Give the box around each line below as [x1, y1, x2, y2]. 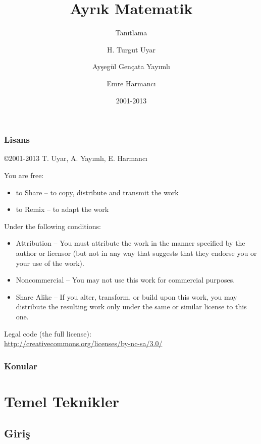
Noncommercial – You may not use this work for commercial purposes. [16, 274, 235, 285]
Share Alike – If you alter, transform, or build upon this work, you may [16, 291, 237, 302]
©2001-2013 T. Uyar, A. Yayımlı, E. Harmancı [4, 153, 148, 163]
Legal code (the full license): [4, 328, 91, 339]
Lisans [4, 133, 30, 146]
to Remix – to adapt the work [16, 204, 109, 214]
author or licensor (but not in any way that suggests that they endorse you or [16, 247, 257, 258]
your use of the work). [16, 257, 84, 268]
